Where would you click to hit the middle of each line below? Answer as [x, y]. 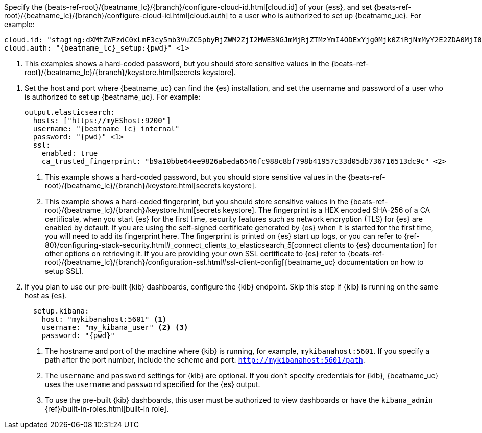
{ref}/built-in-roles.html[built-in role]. [107, 409]
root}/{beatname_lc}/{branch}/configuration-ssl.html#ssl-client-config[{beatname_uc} [190, 262]
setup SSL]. [64, 271]
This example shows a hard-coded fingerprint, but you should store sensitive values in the [197, 201]
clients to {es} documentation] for [380, 245]
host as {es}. [46, 295]
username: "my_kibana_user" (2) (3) [115, 327]
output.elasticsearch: [70, 112]
